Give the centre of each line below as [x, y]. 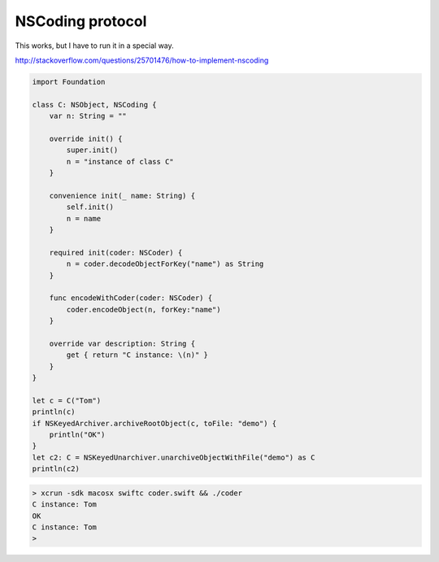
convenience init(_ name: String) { [122, 196]
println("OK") [77, 435]
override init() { [86, 139]
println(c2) [56, 469]
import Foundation [69, 82]
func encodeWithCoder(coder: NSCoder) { [131, 298]
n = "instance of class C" [120, 161]
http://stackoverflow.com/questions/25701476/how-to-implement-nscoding [142, 60]
